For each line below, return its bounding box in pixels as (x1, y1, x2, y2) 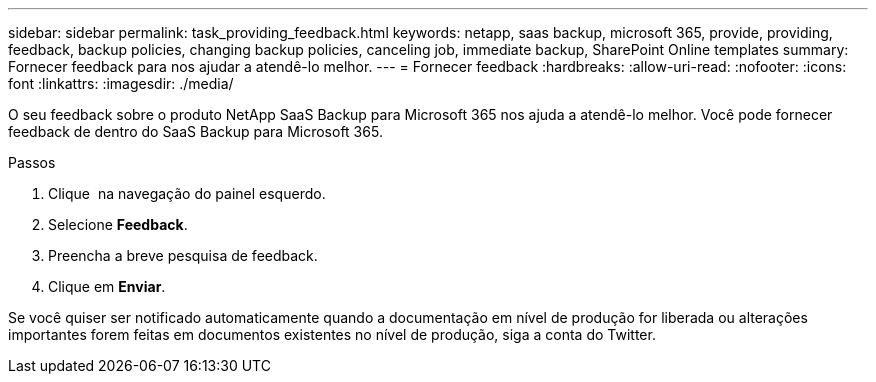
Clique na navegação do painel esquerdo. (48, 185, 326, 202)
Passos (8, 154, 56, 171)
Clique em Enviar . (48, 278, 166, 295)
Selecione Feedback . (48, 216, 188, 233)
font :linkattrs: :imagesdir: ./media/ (8, 75, 234, 92)
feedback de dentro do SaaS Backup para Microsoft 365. (8, 123, 383, 140)
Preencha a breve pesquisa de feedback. (48, 247, 318, 264)
